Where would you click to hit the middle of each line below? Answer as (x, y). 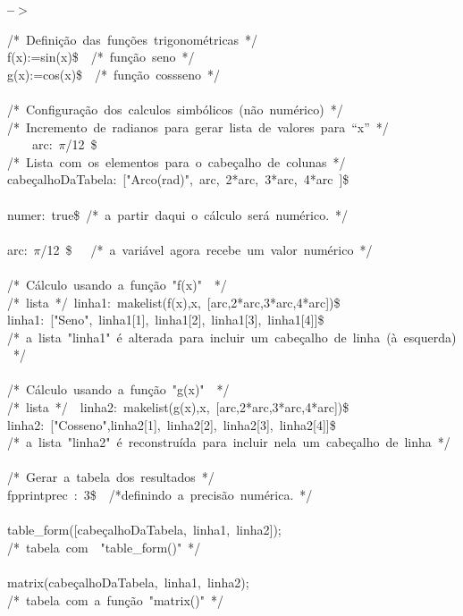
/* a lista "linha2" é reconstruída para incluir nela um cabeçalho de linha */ (229, 442)
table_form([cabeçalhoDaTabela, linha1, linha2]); (144, 530)
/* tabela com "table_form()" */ (104, 547)
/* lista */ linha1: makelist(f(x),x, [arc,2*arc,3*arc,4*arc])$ (174, 302)
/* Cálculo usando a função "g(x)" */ (118, 389)
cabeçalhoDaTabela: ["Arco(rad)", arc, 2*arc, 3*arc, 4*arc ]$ (178, 179)
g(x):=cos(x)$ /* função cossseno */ (114, 74)
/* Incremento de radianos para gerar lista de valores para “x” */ (198, 127)
